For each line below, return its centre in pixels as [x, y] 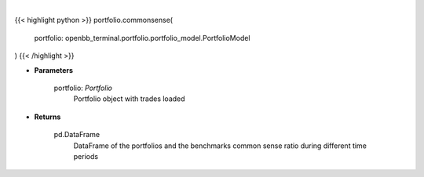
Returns [48, 117]
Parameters [54, 70]
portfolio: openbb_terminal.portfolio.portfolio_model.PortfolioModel [142, 38]
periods [86, 156]
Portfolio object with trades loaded [129, 99]
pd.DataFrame [77, 135]
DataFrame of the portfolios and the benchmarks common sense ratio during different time [220, 146]
